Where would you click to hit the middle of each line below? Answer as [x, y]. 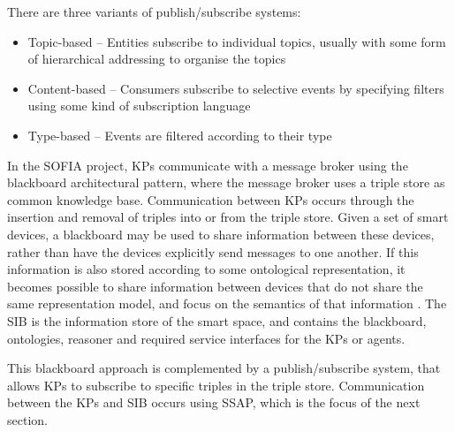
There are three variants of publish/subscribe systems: [154, 11]
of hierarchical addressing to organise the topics [157, 59]
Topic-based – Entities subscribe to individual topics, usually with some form [237, 41]
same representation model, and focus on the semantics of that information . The [227, 303]
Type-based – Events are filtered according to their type [180, 135]
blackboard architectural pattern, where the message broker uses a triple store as [226, 182]
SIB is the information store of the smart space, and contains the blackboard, [217, 320]
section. [27, 419]
